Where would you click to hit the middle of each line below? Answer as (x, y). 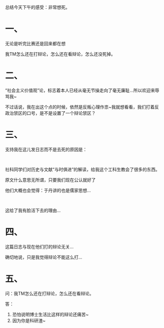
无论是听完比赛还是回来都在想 (35, 43)
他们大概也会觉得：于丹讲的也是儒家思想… (48, 190)
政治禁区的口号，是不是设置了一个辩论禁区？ (50, 113)
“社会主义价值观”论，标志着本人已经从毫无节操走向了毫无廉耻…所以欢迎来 (80, 90)
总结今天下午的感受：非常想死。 (37, 7)
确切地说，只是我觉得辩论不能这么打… (44, 257)
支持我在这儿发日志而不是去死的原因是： (46, 149)
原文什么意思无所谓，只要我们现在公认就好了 (50, 180)
